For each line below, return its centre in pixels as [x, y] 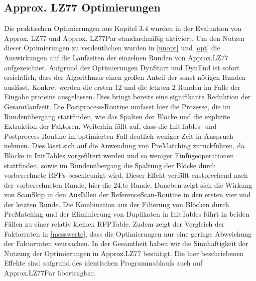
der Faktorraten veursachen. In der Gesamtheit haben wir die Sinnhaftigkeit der [126, 243]
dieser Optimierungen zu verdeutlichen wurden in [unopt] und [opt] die [112, 48]
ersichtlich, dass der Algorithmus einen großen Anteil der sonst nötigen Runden [125, 77]
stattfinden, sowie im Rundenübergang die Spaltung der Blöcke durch [110, 165]
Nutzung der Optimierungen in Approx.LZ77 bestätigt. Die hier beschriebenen [124, 253]
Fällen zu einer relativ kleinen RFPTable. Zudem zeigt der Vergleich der [114, 224]
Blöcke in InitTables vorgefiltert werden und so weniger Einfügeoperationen [119, 155]
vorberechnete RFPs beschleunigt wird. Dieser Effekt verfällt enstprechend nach [126, 175]
